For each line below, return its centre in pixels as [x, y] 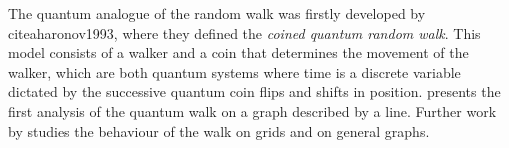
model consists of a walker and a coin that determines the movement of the [238, 52]
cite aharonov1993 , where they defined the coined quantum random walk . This [244, 32]
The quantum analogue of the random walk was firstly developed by [217, 13]
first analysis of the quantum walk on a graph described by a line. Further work [252, 110]
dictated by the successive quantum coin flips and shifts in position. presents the [254, 91]
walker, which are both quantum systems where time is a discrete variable [234, 71]
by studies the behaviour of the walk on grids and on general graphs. [219, 130]
